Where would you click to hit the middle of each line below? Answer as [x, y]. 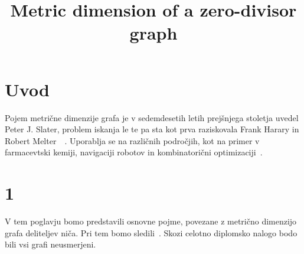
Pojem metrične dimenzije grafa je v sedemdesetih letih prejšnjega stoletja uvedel [152, 117]
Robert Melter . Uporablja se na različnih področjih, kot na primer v [132, 140]
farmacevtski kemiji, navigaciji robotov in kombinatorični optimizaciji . [134, 152]
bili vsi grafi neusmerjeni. [50, 244]
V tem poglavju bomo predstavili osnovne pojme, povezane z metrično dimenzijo [151, 221]
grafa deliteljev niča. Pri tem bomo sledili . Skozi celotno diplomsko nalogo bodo [151, 232]
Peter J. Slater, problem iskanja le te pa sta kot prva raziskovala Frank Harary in [152, 129]
